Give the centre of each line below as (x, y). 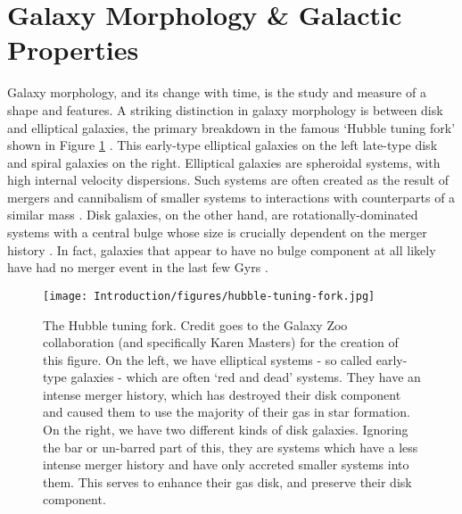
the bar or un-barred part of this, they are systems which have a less (231, 447)
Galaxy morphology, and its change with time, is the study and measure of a (217, 92)
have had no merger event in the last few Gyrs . (138, 267)
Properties (73, 50)
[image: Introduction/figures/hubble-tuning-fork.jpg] (209, 296)
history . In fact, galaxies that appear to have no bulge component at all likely (222, 249)
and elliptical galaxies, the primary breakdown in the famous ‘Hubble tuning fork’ (231, 127)
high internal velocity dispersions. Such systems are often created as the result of (228, 180)
